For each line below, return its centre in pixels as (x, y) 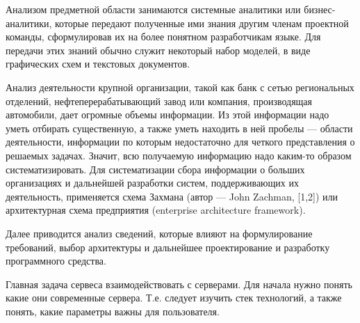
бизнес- (320, 9)
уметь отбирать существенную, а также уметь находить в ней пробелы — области (179, 128)
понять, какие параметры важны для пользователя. (113, 311)
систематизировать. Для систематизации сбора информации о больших (155, 169)
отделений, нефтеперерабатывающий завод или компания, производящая (159, 101)
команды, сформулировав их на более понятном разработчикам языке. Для (163, 37)
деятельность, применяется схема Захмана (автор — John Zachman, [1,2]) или (172, 196)
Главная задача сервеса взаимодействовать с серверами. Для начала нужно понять (179, 284)
